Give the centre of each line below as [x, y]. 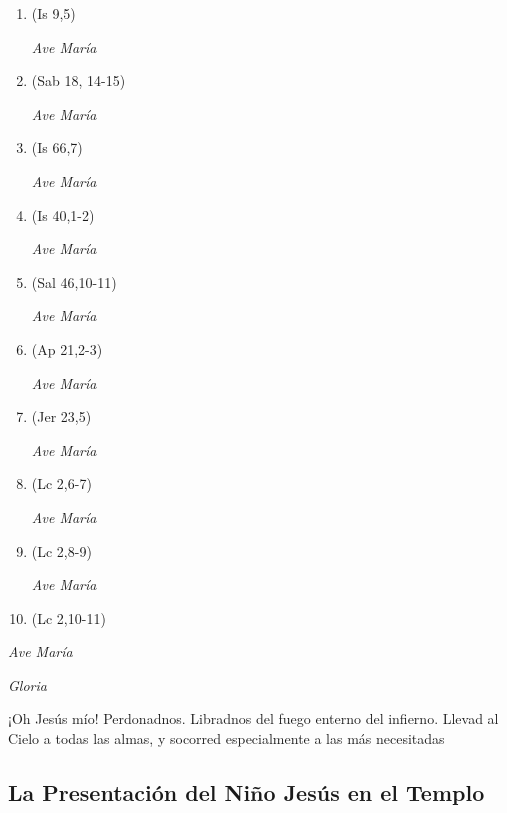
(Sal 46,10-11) [74, 281]
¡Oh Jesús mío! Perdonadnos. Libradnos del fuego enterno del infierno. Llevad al [253, 718]
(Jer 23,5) [61, 416]
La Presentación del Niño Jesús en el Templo [246, 792]
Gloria [27, 684]
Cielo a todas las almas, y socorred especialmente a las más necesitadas [226, 738]
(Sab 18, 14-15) [78, 80]
